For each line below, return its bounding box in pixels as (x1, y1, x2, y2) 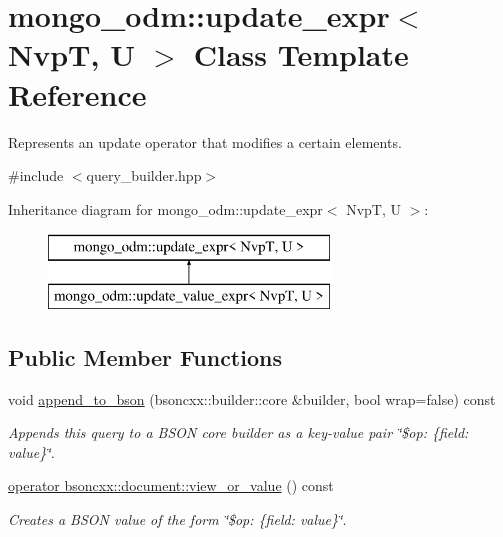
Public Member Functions (8, 341, 282, 372)
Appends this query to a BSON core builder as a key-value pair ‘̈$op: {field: (8, 422, 469, 443)
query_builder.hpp (86, 165, 202, 186)
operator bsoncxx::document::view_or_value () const (8, 475, 334, 496)
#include (8, 165, 64, 186)
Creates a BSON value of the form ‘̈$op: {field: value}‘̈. (8, 509, 347, 530)
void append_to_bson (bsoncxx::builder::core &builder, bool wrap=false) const (8, 388, 496, 409)
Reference (8, 73, 147, 114)
